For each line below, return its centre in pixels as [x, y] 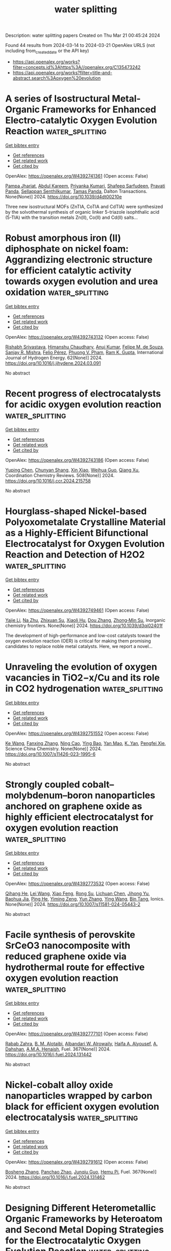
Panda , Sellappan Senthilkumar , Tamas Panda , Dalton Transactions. [76, 191]
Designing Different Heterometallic [81, 1208]
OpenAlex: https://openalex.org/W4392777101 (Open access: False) [77, 1034]
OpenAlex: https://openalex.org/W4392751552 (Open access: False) [77, 733]
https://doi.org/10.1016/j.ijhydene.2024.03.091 [53, 363]
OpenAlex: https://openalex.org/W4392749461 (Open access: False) [77, 610]
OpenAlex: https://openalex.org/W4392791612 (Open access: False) [77, 1162]
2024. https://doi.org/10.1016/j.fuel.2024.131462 [55, 1178]
